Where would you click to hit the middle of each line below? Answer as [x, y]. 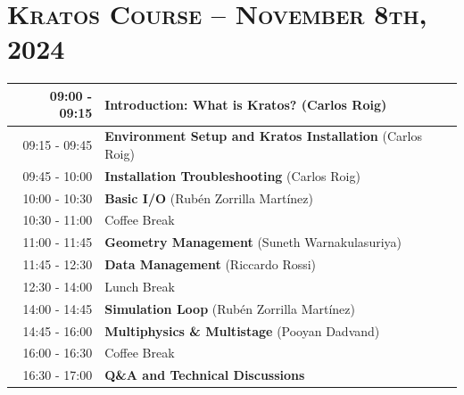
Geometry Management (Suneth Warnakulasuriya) [253, 242]
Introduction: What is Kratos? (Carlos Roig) [246, 104]
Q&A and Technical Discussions [205, 375]
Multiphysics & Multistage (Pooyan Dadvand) [242, 330]
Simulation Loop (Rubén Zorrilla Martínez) [230, 308]
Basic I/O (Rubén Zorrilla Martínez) [209, 197]
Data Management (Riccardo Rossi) [211, 264]
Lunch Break [140, 286]
